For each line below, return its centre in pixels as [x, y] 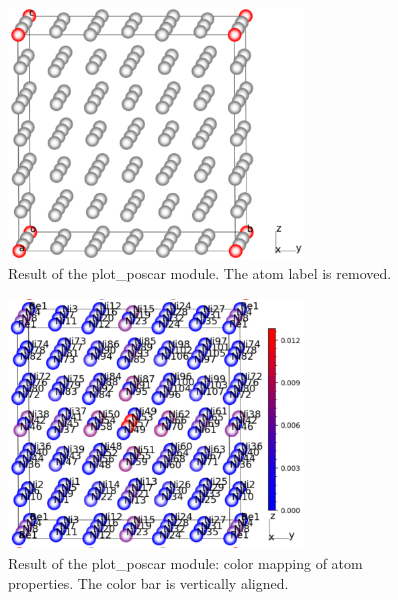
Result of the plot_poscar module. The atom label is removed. [200, 273]
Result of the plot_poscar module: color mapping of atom [185, 563]
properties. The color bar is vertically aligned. [148, 582]
